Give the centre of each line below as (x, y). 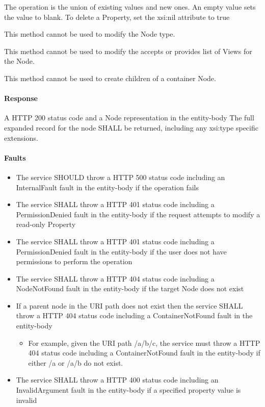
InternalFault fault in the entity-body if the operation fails (107, 187)
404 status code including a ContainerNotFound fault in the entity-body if (144, 353)
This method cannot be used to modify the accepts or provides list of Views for (128, 51)
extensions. (21, 137)
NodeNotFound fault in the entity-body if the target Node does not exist (130, 288)
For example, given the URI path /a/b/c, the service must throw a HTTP (144, 342)
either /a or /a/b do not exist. (76, 362)
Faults (15, 157)
